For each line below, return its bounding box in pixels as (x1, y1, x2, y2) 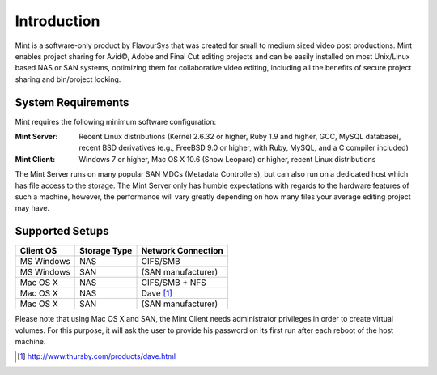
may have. (15, 203, 50, 213)
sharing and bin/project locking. (15, 74, 121, 84)
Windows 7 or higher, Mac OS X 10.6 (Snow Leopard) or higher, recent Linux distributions (78, 154, 376, 164)
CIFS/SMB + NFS (141, 277, 206, 288)
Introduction (15, 12, 100, 30)
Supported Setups (15, 224, 109, 238)
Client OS (19, 245, 57, 257)
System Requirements (15, 96, 129, 109)
